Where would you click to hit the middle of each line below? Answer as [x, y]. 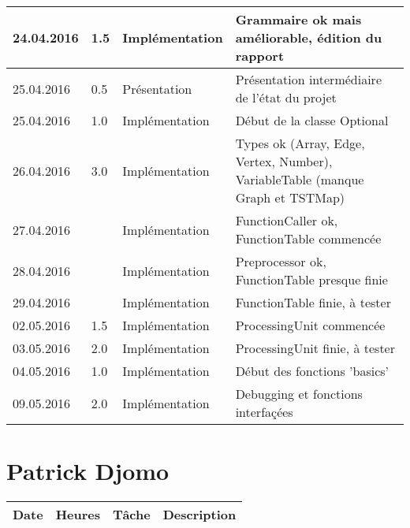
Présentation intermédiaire [308, 79]
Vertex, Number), [284, 161]
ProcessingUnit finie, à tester [315, 348]
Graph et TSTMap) [290, 197]
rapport [260, 56]
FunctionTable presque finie [311, 279]
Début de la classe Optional [312, 120]
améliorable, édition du [309, 37]
